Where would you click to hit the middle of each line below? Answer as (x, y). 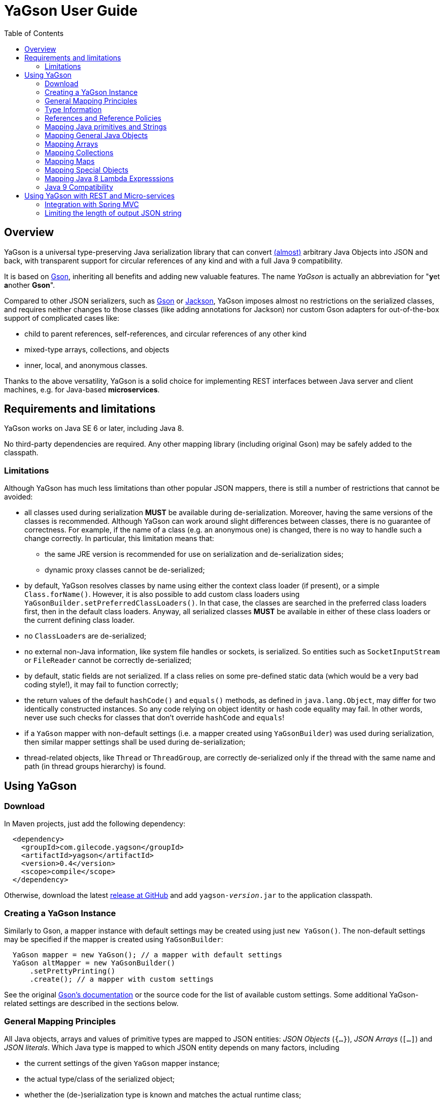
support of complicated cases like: (62, 318)
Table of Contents (34, 33)
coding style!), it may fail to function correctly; (101, 685)
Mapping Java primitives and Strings (106, 126)
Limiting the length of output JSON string (113, 213)
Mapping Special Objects (87, 170)
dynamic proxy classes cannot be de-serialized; (125, 570)
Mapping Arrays (72, 144)
